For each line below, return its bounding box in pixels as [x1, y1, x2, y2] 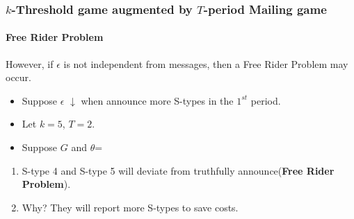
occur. [6, 70, 31, 85]
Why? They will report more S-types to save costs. [22, 200, 239, 214]
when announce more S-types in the [81, 93, 234, 107]
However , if [6, 56, 54, 71]
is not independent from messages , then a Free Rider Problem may [63, 56, 348, 71]
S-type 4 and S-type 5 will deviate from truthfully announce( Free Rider [22, 163, 335, 177]
